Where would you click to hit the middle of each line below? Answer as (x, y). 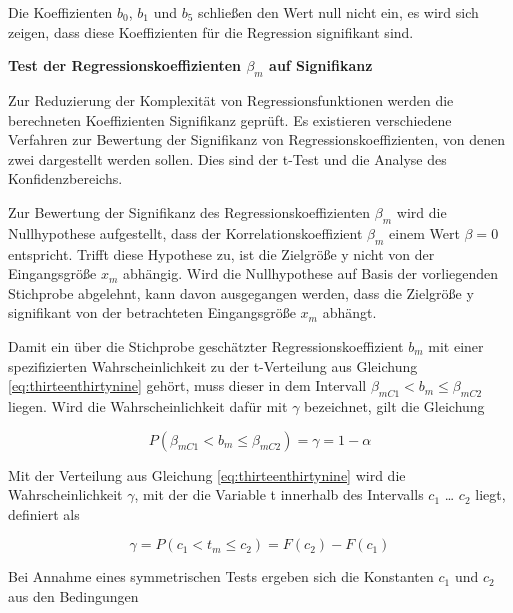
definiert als (44, 513)
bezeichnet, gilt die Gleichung (394, 405)
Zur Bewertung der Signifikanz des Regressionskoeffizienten (189, 211)
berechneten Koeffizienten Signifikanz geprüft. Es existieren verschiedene (230, 119)
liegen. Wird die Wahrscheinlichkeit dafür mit (148, 405)
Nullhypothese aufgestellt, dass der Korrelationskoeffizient (185, 232)
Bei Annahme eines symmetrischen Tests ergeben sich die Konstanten (221, 576)
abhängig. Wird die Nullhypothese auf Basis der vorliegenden (310, 273)
